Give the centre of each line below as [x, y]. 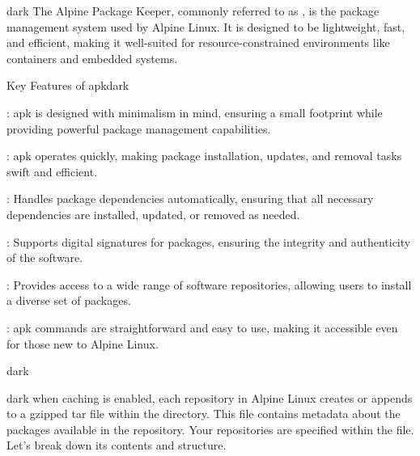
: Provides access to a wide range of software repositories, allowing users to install [209, 284]
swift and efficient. [52, 171]
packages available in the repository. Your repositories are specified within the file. [210, 429]
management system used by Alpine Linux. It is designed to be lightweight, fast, [206, 26]
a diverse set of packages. [69, 300]
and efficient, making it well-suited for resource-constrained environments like [198, 42]
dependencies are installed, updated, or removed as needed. [153, 214]
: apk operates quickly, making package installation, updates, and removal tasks [204, 156]
